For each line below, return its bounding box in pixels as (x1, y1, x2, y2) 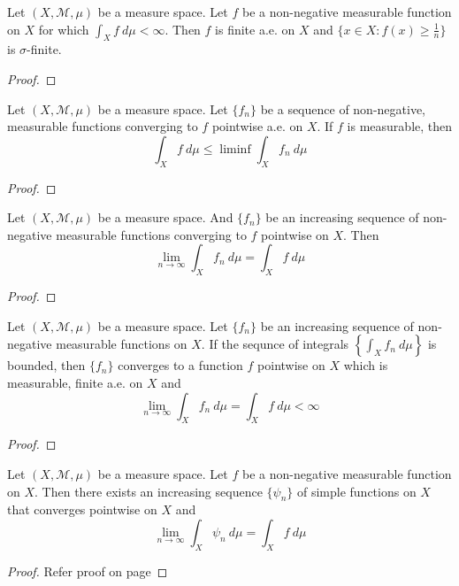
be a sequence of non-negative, (260, 99, 426, 118)
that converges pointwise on (7, 500, 157, 519)
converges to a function (118, 356, 243, 374)
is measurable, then (347, 117, 453, 135)
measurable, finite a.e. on (7, 373, 143, 391)
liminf (219, 143, 251, 156)
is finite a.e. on (215, 19, 295, 38)
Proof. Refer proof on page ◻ (7, 561, 168, 580)
